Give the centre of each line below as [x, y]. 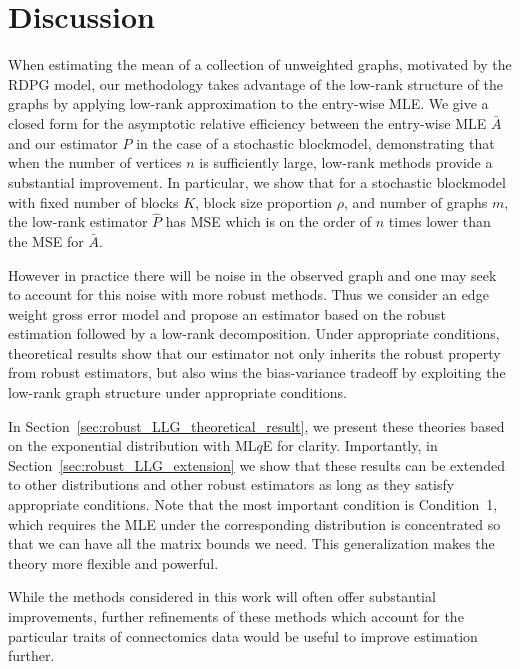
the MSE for [46, 240]
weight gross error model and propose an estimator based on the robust [227, 313]
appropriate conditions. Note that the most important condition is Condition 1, [253, 504]
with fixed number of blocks [93, 201]
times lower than [439, 221]
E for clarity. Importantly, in [350, 445]
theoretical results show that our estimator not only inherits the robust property [254, 352]
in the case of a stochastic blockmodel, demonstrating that [315, 142]
